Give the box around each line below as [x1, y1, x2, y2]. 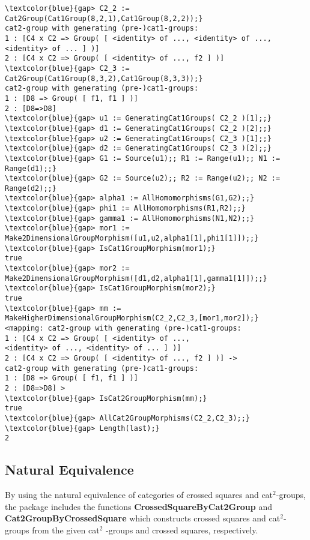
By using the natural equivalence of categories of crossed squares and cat [5, 488, 273, 501]
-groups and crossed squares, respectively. [106, 523, 258, 536]
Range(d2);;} [5, 184, 56, 193]
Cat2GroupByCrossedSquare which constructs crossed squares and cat [5, 512, 281, 524]
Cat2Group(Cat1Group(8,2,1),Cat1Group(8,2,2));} [5, 14, 203, 23]
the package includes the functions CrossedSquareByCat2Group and [5, 500, 272, 512]
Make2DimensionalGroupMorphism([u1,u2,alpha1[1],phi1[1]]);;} [5, 234, 259, 243]
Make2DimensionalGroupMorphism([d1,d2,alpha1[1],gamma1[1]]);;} [5, 274, 267, 283]
